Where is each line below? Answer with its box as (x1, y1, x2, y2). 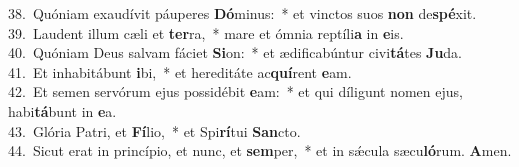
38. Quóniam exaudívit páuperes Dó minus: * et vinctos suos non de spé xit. (8, 3, 477, 23)
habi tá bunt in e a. (8, 100, 117, 121)
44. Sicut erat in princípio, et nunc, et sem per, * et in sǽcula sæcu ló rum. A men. (8, 140, 512, 161)
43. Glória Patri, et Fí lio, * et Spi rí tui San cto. (8, 120, 301, 141)
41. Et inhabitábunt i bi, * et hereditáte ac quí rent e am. (8, 61, 352, 82)
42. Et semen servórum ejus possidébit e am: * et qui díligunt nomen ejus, (8, 81, 463, 102)
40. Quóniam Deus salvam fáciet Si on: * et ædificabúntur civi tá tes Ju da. (8, 42, 463, 63)
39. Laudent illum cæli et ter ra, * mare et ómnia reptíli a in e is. (8, 22, 404, 43)
